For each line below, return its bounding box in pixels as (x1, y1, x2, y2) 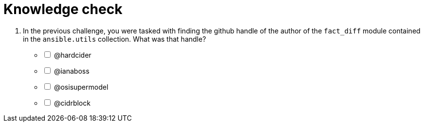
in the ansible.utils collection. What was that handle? (23, 34, 206, 43)
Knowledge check (3, 1, 123, 17)
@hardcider (54, 50, 92, 59)
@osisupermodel (54, 82, 109, 91)
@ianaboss (54, 66, 90, 75)
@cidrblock (54, 98, 91, 107)
